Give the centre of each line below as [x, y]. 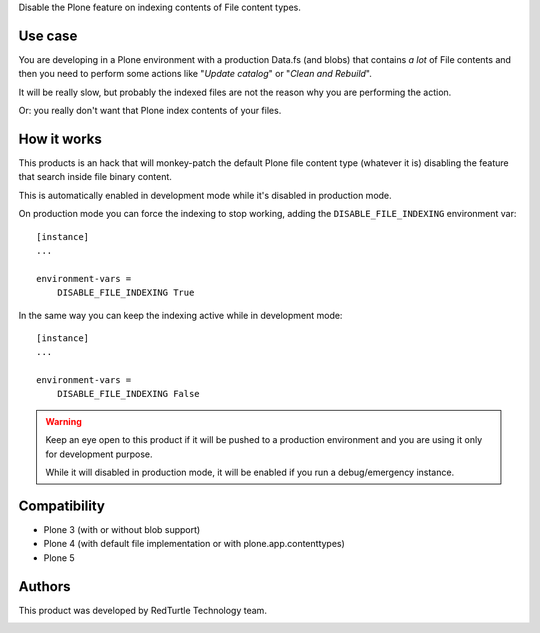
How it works [60, 138]
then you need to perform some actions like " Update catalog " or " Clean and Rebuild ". [195, 74]
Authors [44, 586]
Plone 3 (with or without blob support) [122, 529]
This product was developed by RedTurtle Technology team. [142, 610]
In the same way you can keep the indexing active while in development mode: [180, 315]
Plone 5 [59, 557]
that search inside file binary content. [95, 177]
